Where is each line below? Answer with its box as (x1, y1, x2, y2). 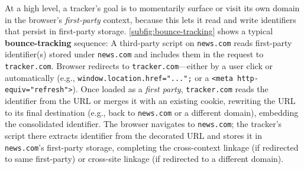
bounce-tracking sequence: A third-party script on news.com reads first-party (5, 36, 292, 48)
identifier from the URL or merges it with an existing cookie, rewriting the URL (5, 95, 296, 107)
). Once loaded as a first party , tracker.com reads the (72, 83, 269, 95)
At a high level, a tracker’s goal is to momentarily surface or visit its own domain (5, 2, 300, 14)
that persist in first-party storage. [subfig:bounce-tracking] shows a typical (5, 25, 273, 37)
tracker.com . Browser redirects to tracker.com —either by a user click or (5, 60, 273, 72)
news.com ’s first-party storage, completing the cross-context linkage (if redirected (5, 141, 299, 153)
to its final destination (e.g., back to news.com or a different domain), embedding (5, 106, 299, 118)
